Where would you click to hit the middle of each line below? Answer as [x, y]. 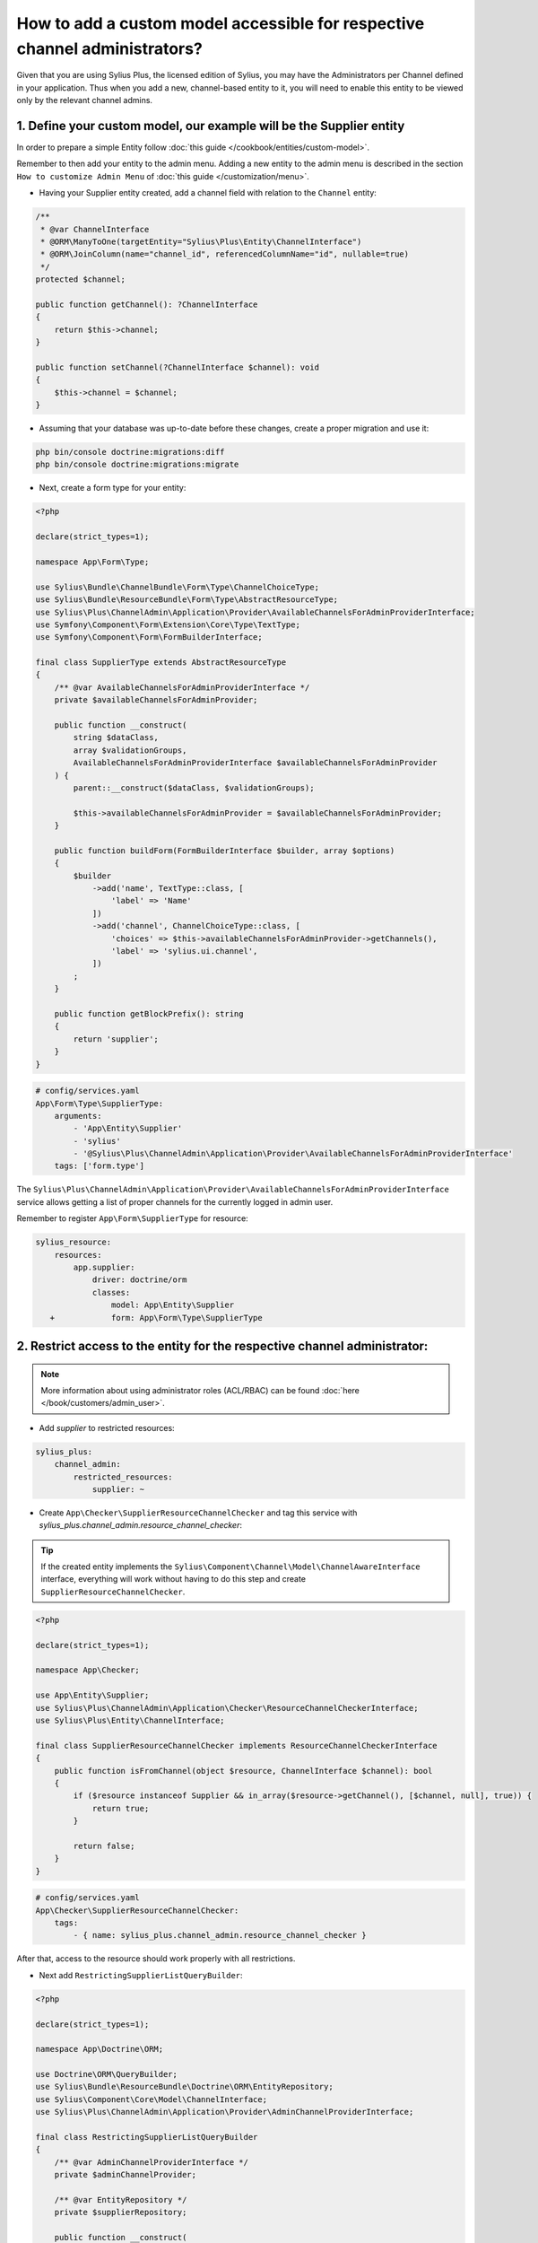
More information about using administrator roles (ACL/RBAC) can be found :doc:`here [200, 1390]
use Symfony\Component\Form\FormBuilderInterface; [149, 637]
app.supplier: [104, 1268]
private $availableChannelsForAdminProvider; [156, 700]
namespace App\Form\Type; [92, 562]
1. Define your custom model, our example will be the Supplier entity [211, 126]
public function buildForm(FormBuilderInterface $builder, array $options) [225, 851]
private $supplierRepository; [121, 2212]
